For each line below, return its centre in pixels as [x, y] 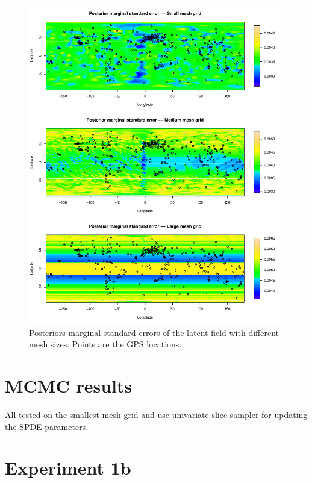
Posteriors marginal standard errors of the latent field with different [154, 332]
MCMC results [69, 386]
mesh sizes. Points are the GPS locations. [105, 344]
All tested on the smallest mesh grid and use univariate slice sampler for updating [156, 415]
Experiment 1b [68, 468]
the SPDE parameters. [47, 426]
